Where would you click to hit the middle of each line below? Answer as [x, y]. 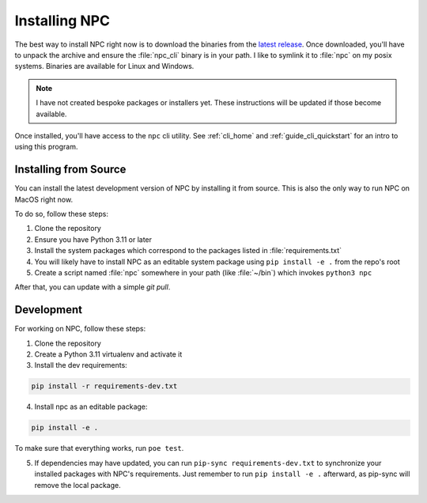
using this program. [46, 147]
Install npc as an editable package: [91, 407]
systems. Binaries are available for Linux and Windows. [104, 66]
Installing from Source [70, 170]
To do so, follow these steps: [61, 214]
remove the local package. [78, 485]
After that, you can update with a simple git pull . [93, 287]
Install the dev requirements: [81, 365]
